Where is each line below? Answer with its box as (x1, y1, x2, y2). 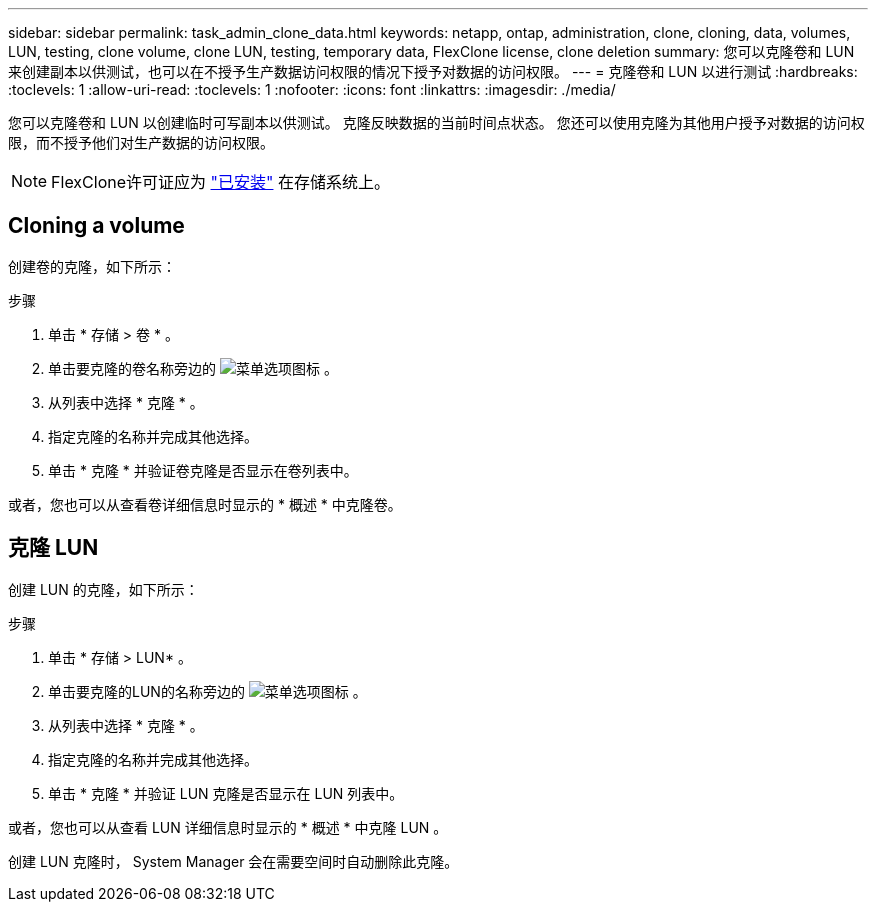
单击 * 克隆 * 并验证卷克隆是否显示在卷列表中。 (48, 461, 358, 479)
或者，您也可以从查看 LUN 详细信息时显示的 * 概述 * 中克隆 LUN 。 (8, 818, 448, 836)
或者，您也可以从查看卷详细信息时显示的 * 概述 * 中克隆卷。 (8, 495, 402, 513)
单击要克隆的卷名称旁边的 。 (48, 359, 338, 377)
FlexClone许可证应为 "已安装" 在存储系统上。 (51, 172, 390, 192)
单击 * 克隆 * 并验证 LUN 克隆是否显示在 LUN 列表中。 (48, 784, 404, 802)
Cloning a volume (8, 213, 185, 239)
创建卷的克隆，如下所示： (8, 257, 176, 275)
